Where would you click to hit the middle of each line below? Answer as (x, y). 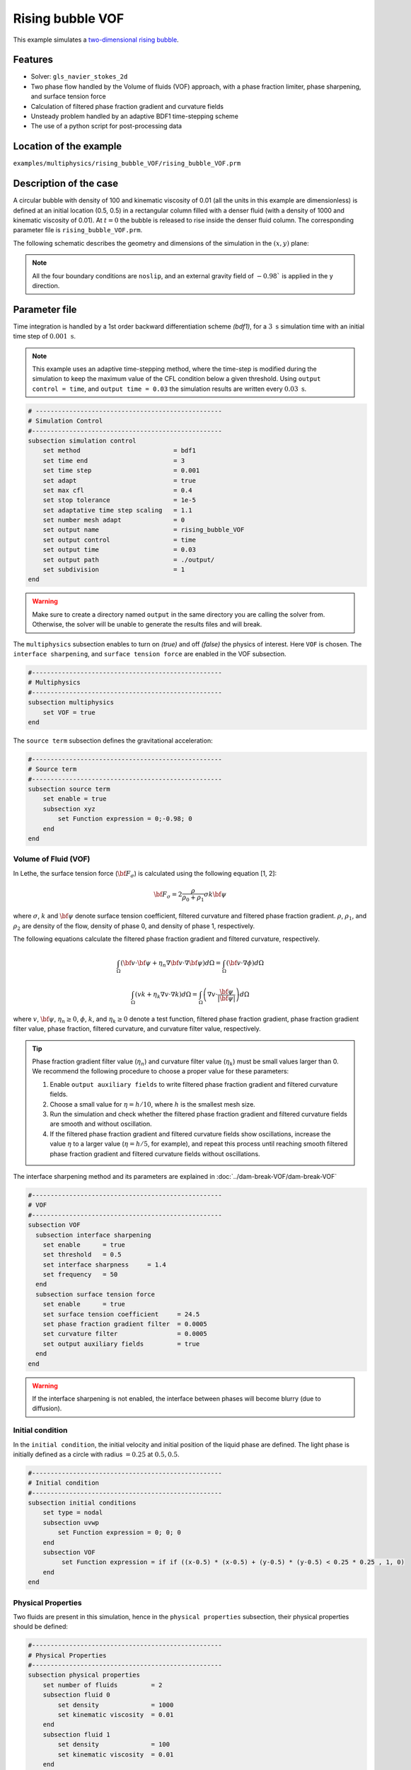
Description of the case (66, 184)
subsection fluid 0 (77, 1695)
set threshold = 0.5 (82, 1255)
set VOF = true (69, 712)
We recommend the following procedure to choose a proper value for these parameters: (161, 1071)
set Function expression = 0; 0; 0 (120, 1532)
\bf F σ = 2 (168, 896)
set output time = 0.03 (119, 550)
